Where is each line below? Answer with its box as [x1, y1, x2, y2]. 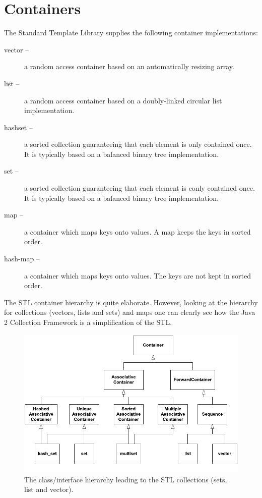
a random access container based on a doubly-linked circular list [24, 95, 222, 105]
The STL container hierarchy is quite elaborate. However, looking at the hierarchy [4, 297, 258, 307]
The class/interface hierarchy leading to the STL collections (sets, [24, 474, 227, 484]
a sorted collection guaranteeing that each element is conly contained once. [24, 183, 255, 193]
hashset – [4, 122, 33, 132]
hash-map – [4, 253, 40, 264]
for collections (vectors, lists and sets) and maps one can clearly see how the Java [4, 307, 255, 317]
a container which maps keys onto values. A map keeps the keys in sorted [24, 226, 251, 237]
